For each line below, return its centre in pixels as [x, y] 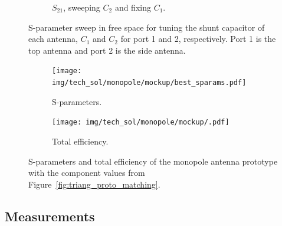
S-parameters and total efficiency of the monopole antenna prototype [153, 161]
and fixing [133, 7]
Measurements [50, 216]
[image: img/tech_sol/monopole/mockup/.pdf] [141, 122]
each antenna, [53, 39]
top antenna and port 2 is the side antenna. [107, 50]
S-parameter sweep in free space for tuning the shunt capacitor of [147, 27]
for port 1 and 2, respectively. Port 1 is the [198, 39]
